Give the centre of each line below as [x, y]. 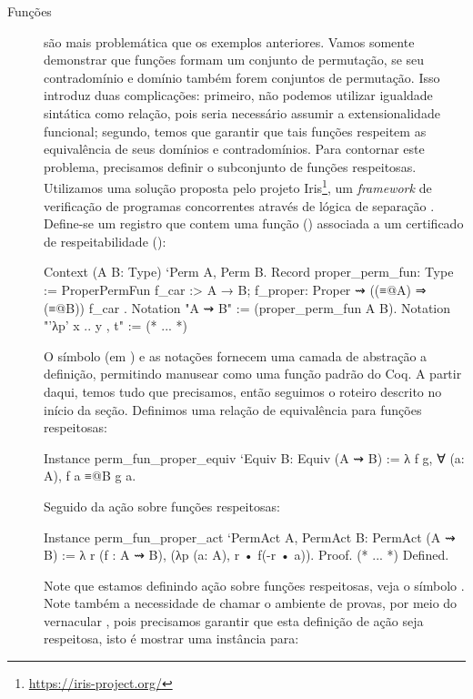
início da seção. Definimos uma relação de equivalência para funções [233, 409]
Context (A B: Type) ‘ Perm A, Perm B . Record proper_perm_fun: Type [249, 272]
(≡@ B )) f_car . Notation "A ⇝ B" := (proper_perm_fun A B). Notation [247, 307]
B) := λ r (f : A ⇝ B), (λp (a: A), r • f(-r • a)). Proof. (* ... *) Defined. [247, 555]
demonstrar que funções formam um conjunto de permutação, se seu [234, 60]
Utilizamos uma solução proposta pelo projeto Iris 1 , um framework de [238, 186]
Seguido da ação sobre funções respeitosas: [162, 506]
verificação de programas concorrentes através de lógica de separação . [239, 205]
